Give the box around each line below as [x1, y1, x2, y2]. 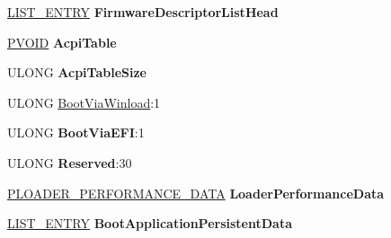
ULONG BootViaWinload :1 [7, 93, 161, 111]
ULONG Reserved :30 [7, 153, 132, 172]
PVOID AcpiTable [7, 32, 117, 51]
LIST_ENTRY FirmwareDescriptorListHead [7, 3, 279, 21]
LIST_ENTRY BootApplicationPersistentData [7, 214, 293, 233]
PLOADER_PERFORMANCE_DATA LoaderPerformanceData [7, 183, 385, 202]
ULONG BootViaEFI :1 [7, 123, 145, 142]
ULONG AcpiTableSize [7, 63, 147, 82]
